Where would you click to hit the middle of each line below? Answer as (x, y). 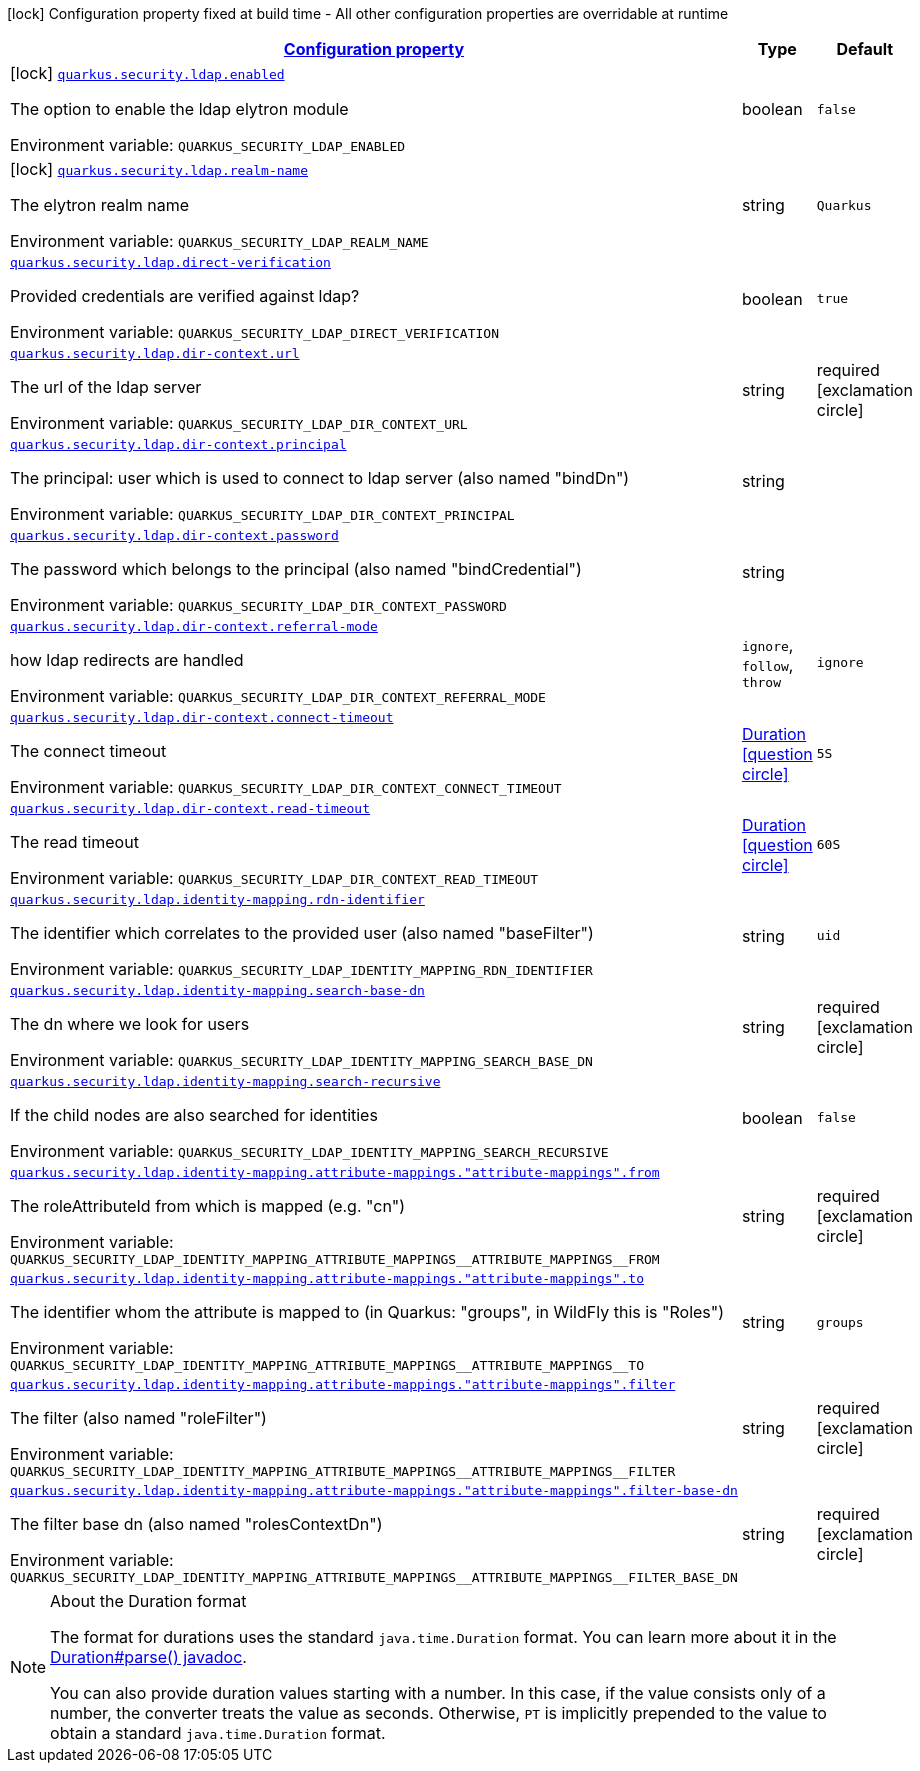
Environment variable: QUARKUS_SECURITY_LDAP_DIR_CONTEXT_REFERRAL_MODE (278, 696)
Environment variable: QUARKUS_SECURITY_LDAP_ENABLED (208, 145)
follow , (767, 665)
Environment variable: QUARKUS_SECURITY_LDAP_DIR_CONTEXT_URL (239, 423)
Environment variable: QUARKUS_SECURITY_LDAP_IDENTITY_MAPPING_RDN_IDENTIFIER (301, 969)
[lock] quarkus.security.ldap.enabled (147, 73)
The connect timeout (88, 751)
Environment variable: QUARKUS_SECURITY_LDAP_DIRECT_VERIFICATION (254, 332)
